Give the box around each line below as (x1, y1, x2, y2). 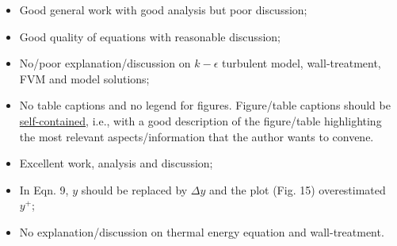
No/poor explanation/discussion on (19, 55, 191, 71)
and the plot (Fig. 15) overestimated (209, 181, 386, 198)
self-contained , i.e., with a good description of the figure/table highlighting (19, 112, 382, 129)
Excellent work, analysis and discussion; (19, 155, 213, 171)
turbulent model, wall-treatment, (221, 55, 381, 71)
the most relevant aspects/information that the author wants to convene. (19, 128, 374, 144)
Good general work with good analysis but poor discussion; (19, 2, 307, 17)
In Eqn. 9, (19, 181, 69, 198)
